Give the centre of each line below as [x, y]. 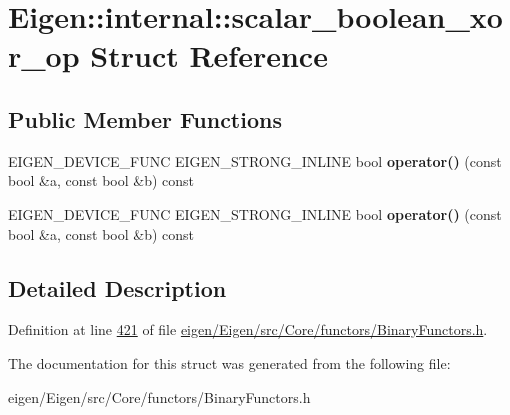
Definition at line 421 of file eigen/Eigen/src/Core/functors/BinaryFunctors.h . [248, 329]
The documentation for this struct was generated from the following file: [229, 362]
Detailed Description [117, 287]
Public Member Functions [145, 118]
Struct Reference [209, 55]
